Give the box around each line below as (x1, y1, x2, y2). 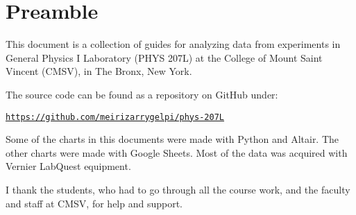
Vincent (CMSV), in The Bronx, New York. (6, 64, 192, 78)
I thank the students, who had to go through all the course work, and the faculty (6, 182, 350, 196)
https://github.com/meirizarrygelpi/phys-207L (6, 112, 224, 122)
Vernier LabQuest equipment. (6, 159, 131, 173)
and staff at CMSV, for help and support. (6, 196, 183, 210)
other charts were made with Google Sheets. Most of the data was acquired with (6, 145, 348, 160)
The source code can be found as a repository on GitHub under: (6, 87, 278, 101)
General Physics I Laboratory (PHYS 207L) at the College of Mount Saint (6, 50, 323, 64)
